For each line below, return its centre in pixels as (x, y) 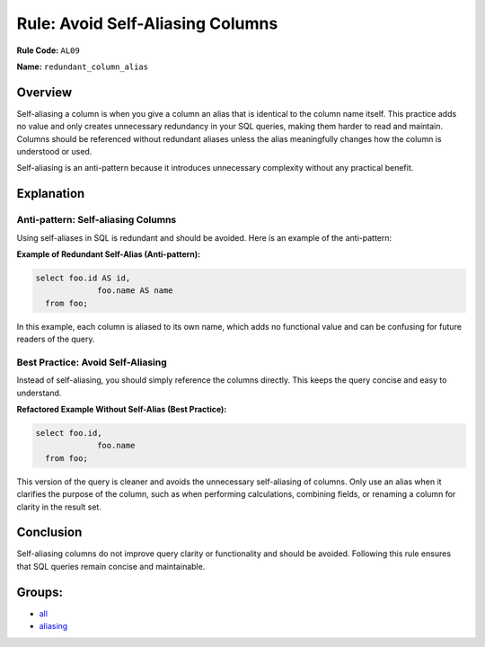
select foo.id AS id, (83, 278)
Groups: (40, 592)
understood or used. (54, 152)
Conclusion (49, 532)
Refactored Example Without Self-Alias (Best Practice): (122, 410)
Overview (44, 92)
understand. (39, 393)
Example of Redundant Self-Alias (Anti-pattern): (109, 254)
